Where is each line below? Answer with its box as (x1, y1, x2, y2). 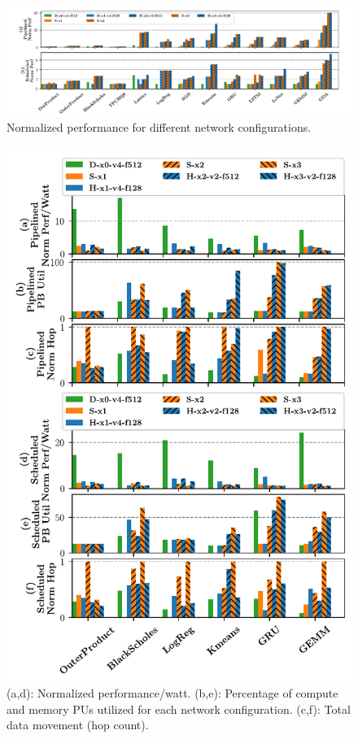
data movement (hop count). (7, 716, 149, 733)
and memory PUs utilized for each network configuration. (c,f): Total (7, 700, 351, 717)
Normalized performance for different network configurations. (7, 119, 312, 136)
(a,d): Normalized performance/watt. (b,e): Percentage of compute (7, 685, 338, 702)
